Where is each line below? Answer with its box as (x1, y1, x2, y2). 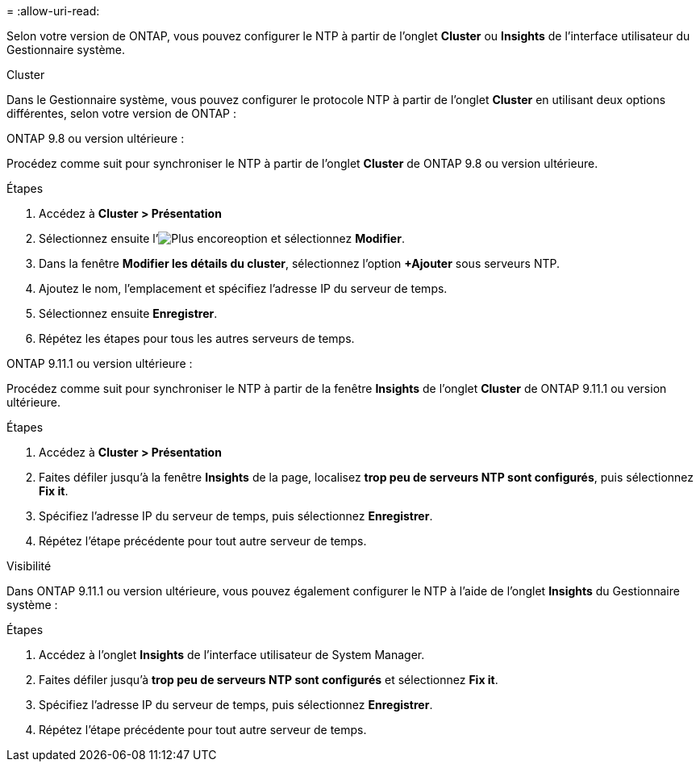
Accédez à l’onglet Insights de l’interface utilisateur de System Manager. (39, 648, 425, 662)
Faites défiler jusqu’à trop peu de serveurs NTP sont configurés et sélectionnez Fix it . (39, 673, 498, 687)
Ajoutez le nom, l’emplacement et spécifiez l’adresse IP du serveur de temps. (39, 282, 448, 295)
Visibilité (6, 559, 52, 573)
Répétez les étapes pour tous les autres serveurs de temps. (39, 332, 355, 345)
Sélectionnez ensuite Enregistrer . (39, 307, 218, 320)
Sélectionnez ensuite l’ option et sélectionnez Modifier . (39, 232, 405, 245)
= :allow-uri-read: (6, 4, 100, 18)
